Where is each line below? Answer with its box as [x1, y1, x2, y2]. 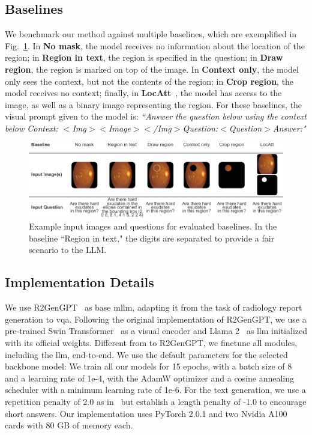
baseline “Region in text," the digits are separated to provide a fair [29, 231, 275, 244]
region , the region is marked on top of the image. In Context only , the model [5, 62, 299, 75]
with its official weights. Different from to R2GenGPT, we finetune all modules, [5, 336, 298, 349]
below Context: [5, 121, 58, 134]
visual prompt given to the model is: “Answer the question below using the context [5, 110, 307, 123]
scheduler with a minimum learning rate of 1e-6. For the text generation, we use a [5, 383, 306, 396]
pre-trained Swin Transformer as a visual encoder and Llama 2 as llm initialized [5, 324, 307, 337]
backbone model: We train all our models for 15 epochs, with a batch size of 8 [5, 360, 292, 373]
